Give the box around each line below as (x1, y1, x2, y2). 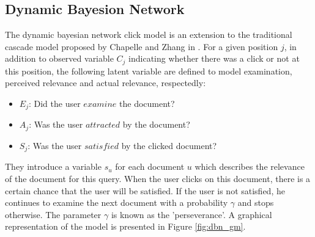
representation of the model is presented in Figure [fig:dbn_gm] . (5, 220, 246, 233)
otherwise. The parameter (5, 208, 102, 221)
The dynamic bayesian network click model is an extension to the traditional (5, 28, 292, 41)
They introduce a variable (5, 160, 102, 173)
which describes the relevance (195, 160, 305, 173)
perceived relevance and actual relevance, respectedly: (5, 76, 206, 89)
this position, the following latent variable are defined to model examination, (5, 64, 292, 77)
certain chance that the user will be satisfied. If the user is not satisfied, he (5, 184, 285, 197)
